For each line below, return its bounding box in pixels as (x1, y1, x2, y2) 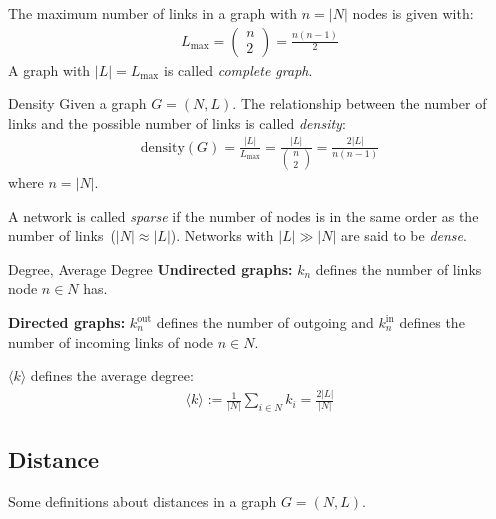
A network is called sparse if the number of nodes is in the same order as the (8, 205, 479, 226)
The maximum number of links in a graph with (8, 3, 298, 23)
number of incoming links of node (8, 331, 214, 352)
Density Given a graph (8, 93, 147, 114)
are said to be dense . (341, 225, 467, 246)
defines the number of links (315, 258, 482, 279)
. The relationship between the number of (232, 93, 487, 114)
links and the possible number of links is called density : (8, 112, 346, 133)
